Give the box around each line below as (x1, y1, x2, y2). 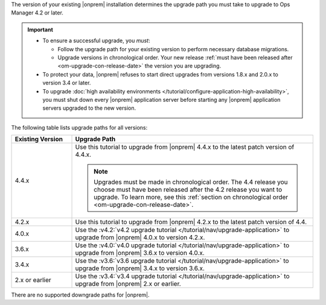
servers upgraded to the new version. (42, 104, 136, 112)
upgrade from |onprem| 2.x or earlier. (75, 280, 181, 288)
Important (27, 26, 54, 33)
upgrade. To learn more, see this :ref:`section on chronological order (94, 193, 289, 201)
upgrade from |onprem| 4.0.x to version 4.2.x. (75, 233, 205, 242)
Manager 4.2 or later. (11, 9, 63, 16)
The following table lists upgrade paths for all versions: (11, 124, 148, 131)
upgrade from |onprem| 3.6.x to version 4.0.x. (75, 249, 205, 257)
